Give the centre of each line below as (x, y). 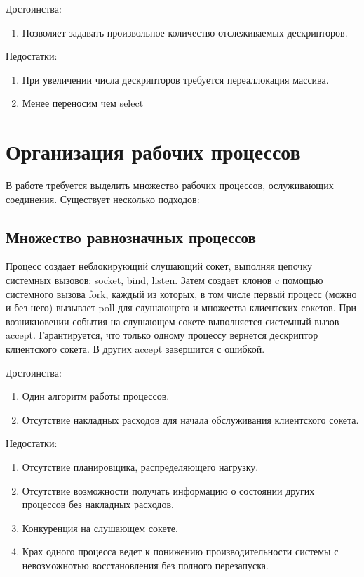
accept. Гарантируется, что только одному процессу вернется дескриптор (162, 335)
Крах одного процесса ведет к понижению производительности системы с (180, 551)
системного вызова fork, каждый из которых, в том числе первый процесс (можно (181, 293)
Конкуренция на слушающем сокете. (100, 527)
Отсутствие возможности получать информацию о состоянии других (168, 490)
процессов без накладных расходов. (98, 504)
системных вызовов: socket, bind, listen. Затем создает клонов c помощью (164, 280)
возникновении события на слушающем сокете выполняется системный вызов (173, 321)
